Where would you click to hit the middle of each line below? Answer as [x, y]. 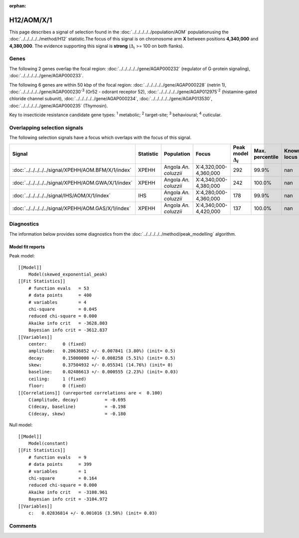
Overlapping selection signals [46, 128]
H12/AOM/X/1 [31, 20]
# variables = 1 [57, 471]
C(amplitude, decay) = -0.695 [77, 400]
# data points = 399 [60, 464]
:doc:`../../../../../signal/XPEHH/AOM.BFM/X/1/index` [72, 170]
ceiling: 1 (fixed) [57, 379]
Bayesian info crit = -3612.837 [68, 330]
